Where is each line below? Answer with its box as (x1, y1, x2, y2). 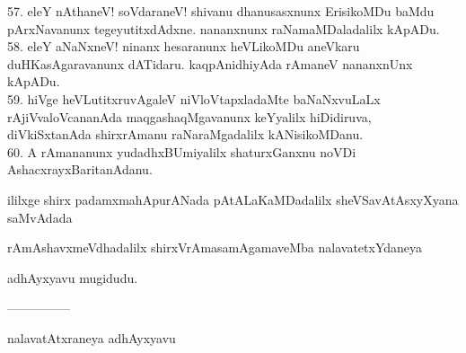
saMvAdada (7, 207, 73, 226)
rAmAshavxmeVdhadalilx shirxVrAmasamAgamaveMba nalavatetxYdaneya (7, 238, 422, 257)
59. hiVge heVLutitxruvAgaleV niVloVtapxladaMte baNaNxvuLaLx (7, 89, 381, 108)
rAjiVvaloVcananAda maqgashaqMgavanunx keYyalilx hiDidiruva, (7, 107, 372, 126)
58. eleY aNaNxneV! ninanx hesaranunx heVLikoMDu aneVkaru (7, 37, 360, 56)
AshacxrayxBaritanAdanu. (7, 160, 153, 179)
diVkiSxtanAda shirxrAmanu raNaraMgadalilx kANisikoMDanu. (7, 125, 364, 144)
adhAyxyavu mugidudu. (7, 268, 138, 287)
